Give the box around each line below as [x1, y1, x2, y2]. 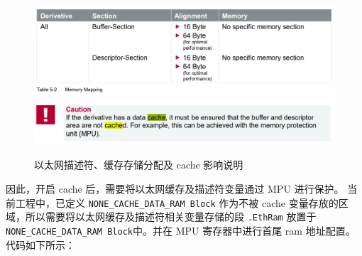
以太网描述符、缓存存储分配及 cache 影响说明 [34, 157, 243, 172]
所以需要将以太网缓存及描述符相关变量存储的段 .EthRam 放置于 [25, 209, 317, 224]
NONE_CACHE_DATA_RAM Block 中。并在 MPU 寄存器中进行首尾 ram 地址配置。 [6, 223, 356, 238]
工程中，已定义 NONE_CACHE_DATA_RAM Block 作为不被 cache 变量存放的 [15, 195, 339, 210]
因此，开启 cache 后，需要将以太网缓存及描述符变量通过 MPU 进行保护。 [6, 181, 344, 196]
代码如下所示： [6, 237, 75, 252]
